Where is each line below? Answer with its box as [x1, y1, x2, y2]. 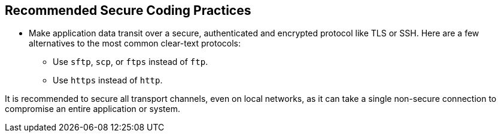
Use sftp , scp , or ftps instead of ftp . [53, 57, 208, 67]
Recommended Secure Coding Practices [5, 3, 251, 18]
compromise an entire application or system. [5, 104, 180, 114]
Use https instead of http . [53, 75, 163, 86]
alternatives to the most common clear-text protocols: [29, 38, 241, 49]
